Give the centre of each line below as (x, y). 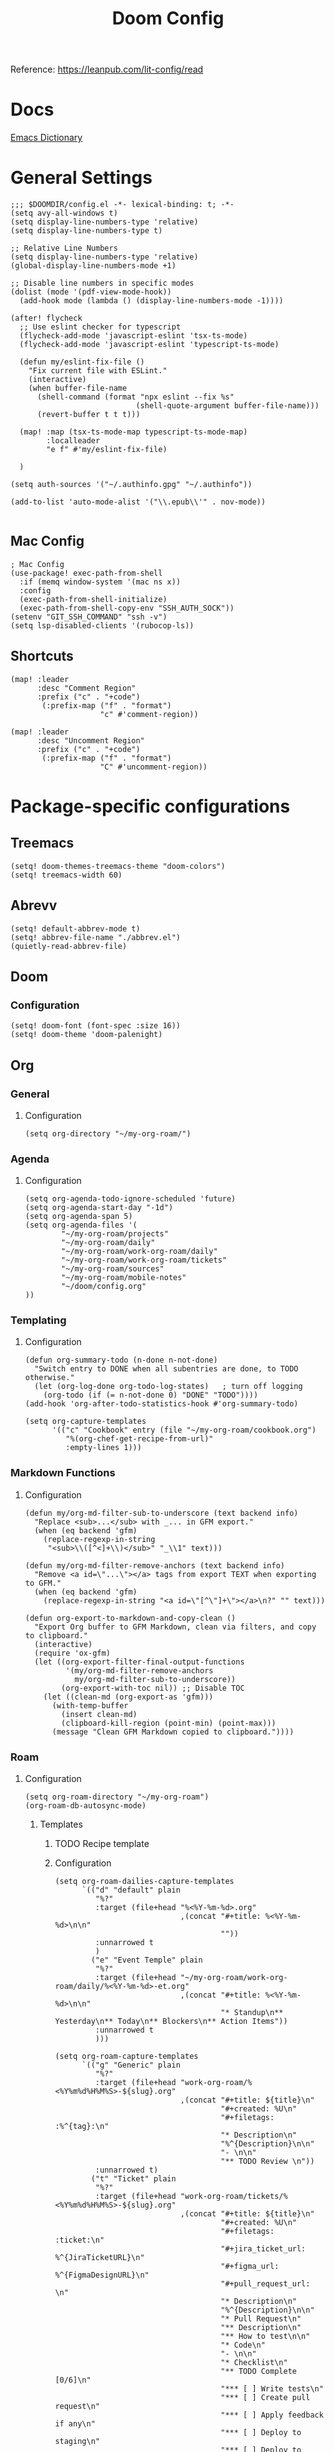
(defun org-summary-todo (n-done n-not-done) (121, 1360)
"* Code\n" (243, 2345)
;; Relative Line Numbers (64, 248)
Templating (38, 1320)
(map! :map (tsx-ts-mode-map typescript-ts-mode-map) (133, 432)
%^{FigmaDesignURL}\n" (102, 2275)
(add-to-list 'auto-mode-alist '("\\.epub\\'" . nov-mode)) (138, 502)
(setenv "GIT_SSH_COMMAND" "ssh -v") (89, 617)
